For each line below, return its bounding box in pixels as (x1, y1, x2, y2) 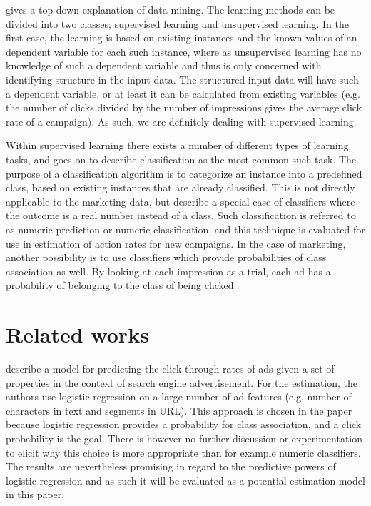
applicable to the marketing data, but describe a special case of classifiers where (6, 193, 355, 208)
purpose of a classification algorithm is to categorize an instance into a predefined (6, 166, 362, 181)
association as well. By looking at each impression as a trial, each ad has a (6, 263, 331, 278)
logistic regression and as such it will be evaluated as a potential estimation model (6, 472, 365, 487)
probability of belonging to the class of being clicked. (6, 278, 237, 293)
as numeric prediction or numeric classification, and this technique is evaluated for (6, 221, 365, 236)
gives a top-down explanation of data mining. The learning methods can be (6, 2, 335, 16)
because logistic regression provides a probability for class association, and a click (6, 417, 362, 432)
